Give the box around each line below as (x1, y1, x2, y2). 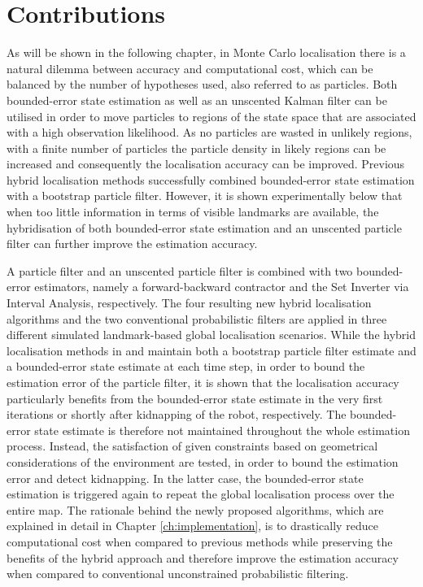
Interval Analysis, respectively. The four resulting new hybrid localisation (7, 294, 372, 311)
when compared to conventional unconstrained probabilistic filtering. (7, 565, 349, 582)
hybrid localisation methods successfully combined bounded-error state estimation (7, 171, 415, 188)
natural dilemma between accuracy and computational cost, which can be (7, 59, 373, 76)
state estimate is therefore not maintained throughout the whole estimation (34, 421, 410, 438)
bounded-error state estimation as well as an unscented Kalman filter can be (7, 91, 387, 108)
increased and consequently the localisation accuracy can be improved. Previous (7, 155, 405, 172)
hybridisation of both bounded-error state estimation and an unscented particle (7, 219, 402, 236)
